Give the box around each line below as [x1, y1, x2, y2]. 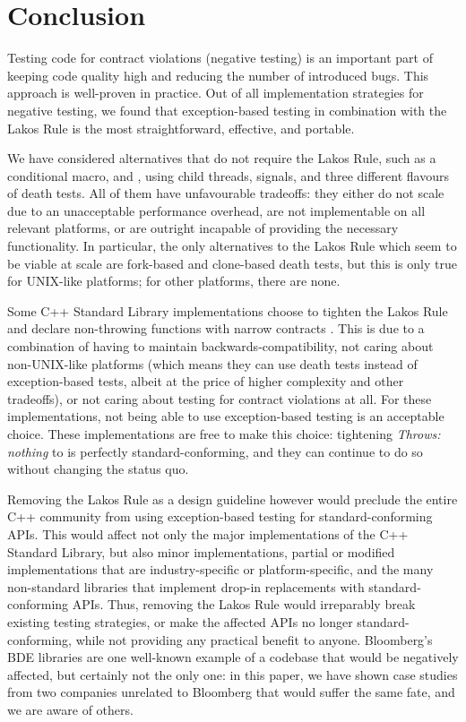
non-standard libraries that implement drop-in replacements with [7, 577, 365, 596]
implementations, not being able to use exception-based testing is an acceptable [7, 407, 444, 425]
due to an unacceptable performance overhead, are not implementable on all [7, 201, 426, 219]
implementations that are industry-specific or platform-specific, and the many [7, 560, 434, 579]
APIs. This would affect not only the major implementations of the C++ [7, 524, 409, 543]
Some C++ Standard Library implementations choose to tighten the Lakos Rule [7, 301, 448, 320]
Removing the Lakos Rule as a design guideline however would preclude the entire [7, 489, 458, 508]
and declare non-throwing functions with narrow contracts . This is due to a [7, 319, 425, 338]
